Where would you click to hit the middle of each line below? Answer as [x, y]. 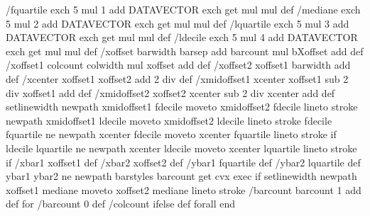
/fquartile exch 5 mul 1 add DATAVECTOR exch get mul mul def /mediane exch [183, 9]
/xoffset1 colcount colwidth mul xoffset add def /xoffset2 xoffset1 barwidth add [178, 65]
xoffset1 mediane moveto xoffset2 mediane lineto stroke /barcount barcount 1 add [184, 189]
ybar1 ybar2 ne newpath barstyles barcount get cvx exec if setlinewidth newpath [181, 176]
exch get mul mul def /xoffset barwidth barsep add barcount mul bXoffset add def [185, 51]
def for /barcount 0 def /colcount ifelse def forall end [121, 204]
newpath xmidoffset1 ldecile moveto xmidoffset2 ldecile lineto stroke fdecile [169, 120]
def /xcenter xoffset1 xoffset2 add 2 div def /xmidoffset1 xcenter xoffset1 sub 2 [177, 78]
